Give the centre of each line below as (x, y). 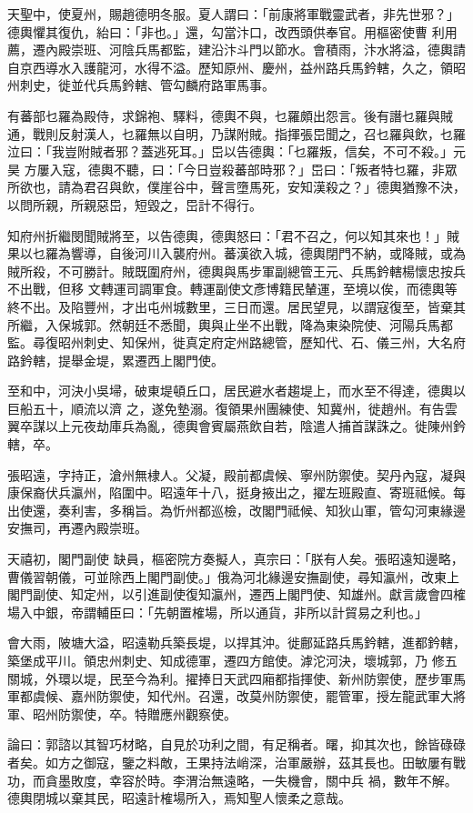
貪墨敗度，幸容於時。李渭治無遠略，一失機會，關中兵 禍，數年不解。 (251, 780)
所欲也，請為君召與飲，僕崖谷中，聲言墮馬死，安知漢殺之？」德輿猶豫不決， (236, 187)
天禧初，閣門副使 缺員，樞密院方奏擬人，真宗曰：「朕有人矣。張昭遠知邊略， (236, 559)
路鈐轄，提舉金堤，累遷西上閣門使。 (116, 360)
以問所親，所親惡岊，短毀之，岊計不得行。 (135, 204)
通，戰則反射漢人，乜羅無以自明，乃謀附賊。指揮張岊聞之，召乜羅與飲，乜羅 (236, 133)
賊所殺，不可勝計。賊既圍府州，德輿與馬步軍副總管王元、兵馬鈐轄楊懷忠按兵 (236, 271)
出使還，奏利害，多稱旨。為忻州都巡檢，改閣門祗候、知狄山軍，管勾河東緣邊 (236, 510)
